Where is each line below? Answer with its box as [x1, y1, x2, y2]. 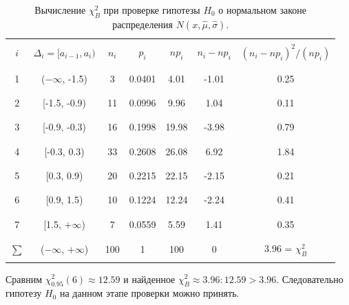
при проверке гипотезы [103, 3, 200, 16]
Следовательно [282, 271, 343, 286]
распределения [112, 16, 173, 31]
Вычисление [34, 3, 86, 16]
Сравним [6, 271, 43, 286]
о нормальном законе [218, 3, 307, 16]
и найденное [123, 271, 176, 286]
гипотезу [6, 286, 42, 300]
